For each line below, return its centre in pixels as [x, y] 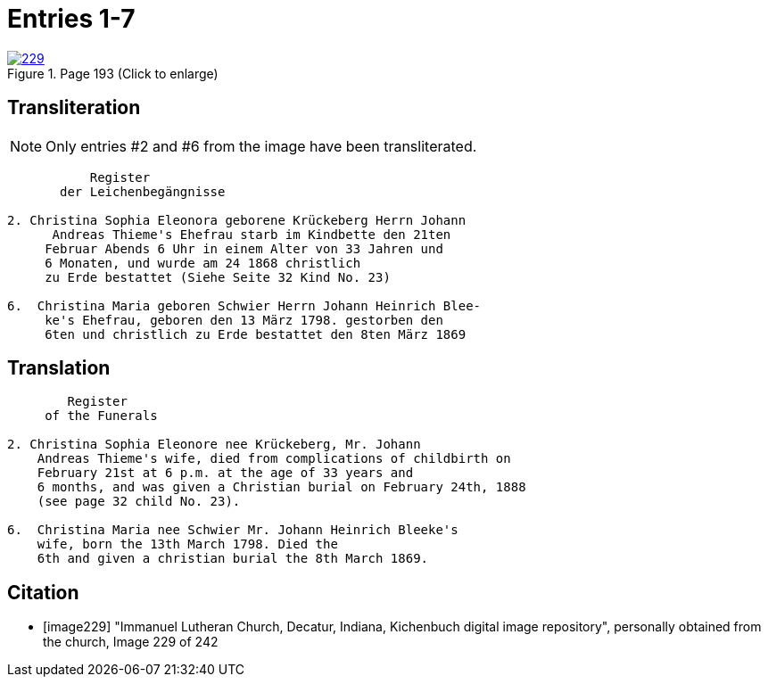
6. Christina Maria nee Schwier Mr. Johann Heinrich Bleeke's [233, 530]
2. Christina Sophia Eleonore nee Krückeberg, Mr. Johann [214, 445]
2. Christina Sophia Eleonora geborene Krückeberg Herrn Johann [237, 220]
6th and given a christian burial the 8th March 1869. [233, 559]
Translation [59, 368]
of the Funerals [101, 416]
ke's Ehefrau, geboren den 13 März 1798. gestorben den [244, 320]
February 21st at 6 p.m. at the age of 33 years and [225, 473]
